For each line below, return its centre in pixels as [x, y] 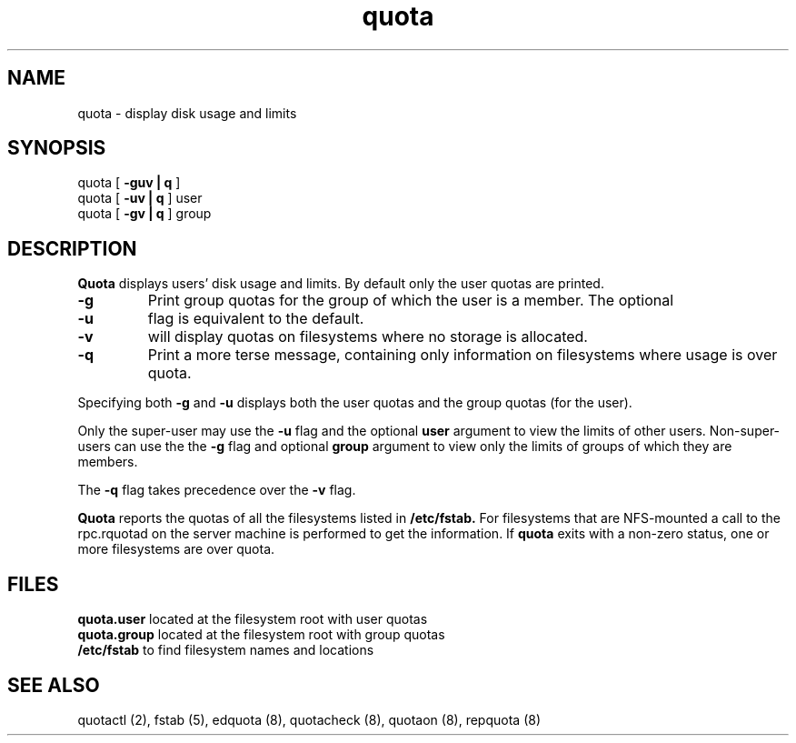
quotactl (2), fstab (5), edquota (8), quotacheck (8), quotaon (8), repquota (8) [309, 719]
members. [108, 462]
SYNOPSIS [57, 148]
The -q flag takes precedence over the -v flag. [217, 490]
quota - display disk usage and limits [187, 113]
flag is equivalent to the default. [256, 319]
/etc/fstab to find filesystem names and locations [226, 650]
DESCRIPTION [72, 248]
